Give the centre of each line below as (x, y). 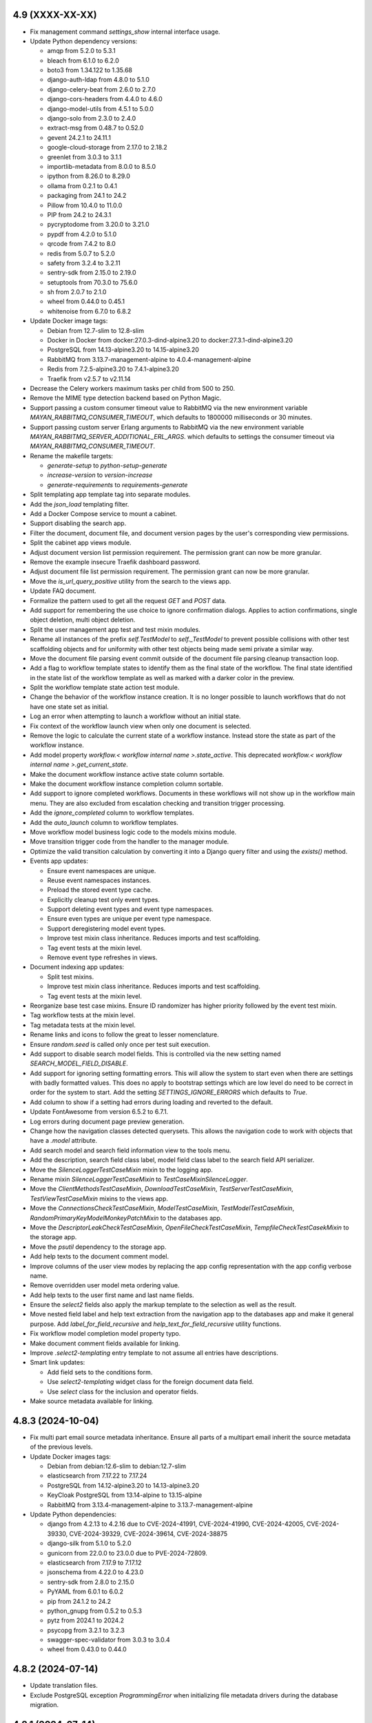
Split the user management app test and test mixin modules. (115, 629)
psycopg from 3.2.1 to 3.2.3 (86, 1630)
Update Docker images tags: (71, 1456)
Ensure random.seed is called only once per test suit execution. (120, 1044)
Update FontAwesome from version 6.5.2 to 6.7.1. (99, 1112)
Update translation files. (64, 1686)
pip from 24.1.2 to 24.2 (79, 1601)
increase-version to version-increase (100, 475)
